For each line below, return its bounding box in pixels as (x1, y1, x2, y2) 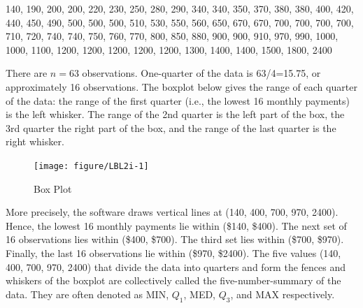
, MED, (183, 286, 216, 301)
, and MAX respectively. (230, 286, 335, 301)
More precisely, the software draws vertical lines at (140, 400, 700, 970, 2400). (6, 205, 339, 219)
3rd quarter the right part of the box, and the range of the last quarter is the (6, 120, 336, 135)
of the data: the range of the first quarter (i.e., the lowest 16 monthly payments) (6, 93, 350, 108)
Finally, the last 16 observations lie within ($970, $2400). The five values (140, (6, 245, 341, 260)
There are (6, 66, 48, 80)
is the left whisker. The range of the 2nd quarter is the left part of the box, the (6, 107, 345, 122)
